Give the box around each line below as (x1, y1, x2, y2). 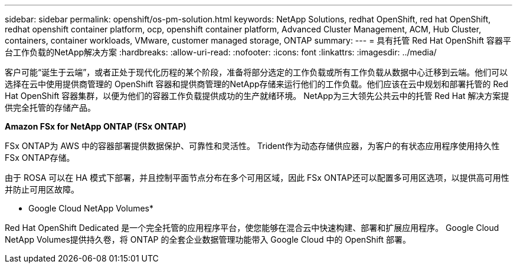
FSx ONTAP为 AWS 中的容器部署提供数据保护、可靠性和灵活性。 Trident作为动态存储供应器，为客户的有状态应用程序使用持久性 (5, 141, 500, 151)
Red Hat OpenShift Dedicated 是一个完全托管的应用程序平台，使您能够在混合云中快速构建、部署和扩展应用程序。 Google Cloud (5, 223, 499, 233)
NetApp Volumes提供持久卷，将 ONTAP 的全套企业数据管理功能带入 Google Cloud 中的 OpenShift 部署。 (5, 234, 411, 244)
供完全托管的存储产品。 (5, 102, 96, 113)
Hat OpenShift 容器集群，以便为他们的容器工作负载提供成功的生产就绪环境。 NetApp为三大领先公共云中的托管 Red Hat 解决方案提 (5, 91, 509, 101)
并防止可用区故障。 (5, 184, 79, 194)
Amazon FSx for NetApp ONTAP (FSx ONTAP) (5, 121, 186, 131)
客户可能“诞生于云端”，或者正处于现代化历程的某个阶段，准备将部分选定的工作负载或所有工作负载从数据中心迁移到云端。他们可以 (5, 67, 508, 77)
